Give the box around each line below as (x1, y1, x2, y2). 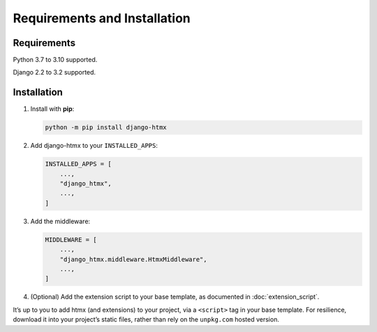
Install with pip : (30, 105, 75, 113)
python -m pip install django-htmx (45, 123, 167, 132)
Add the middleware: (30, 217, 91, 225)
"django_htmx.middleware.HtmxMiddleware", (59, 255, 207, 263)
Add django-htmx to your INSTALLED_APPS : (30, 142, 158, 150)
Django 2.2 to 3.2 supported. (13, 68, 96, 77)
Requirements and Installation (13, 10, 191, 26)
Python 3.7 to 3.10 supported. (13, 56, 98, 64)
